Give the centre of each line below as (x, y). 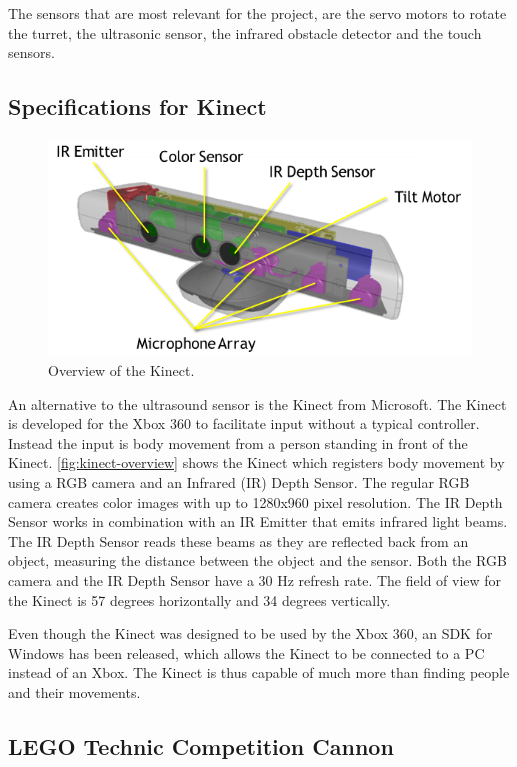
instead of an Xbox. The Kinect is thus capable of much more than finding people (259, 672)
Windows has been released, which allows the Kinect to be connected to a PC (246, 652)
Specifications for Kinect (137, 106)
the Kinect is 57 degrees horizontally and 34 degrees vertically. (199, 599)
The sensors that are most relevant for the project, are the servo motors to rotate (257, 13)
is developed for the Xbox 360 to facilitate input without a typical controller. (244, 423)
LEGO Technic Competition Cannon (201, 745)
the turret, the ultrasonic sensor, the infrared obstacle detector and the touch (245, 32)
